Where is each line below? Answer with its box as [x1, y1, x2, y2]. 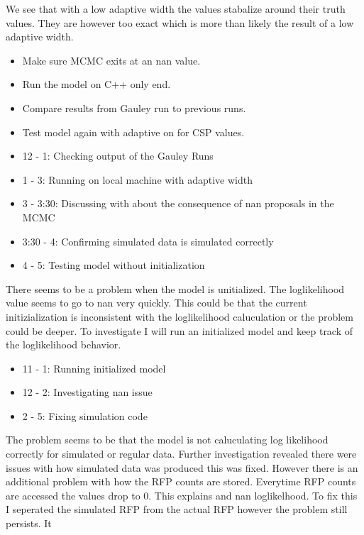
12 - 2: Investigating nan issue [22, 385, 153, 399]
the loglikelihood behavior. [6, 337, 121, 352]
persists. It [6, 516, 52, 531]
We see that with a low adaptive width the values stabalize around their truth [6, 1, 346, 16]
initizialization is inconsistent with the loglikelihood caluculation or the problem [6, 309, 353, 324]
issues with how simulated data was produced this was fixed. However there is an [6, 460, 358, 475]
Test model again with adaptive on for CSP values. [22, 124, 245, 139]
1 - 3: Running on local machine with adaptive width [22, 172, 253, 187]
